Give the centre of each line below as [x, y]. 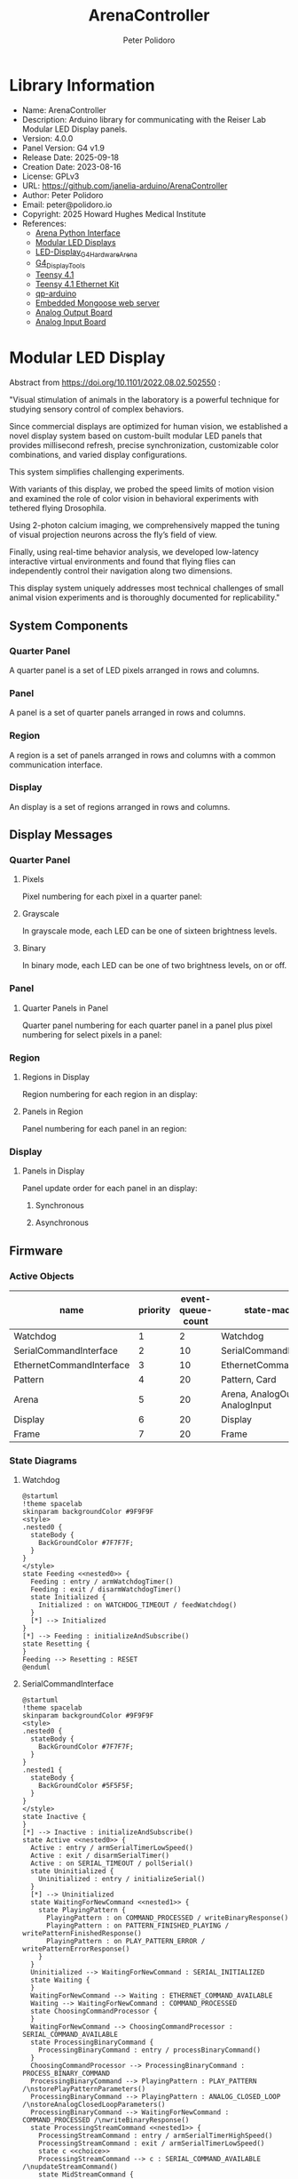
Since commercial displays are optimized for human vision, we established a [149, 427]
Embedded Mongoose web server [97, 303]
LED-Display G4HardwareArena [86, 252]
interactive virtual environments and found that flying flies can [123, 562]
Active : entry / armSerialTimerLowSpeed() [112, 1848]
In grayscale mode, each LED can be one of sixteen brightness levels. [149, 931]
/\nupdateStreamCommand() [70, 2167]
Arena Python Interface [78, 233]
